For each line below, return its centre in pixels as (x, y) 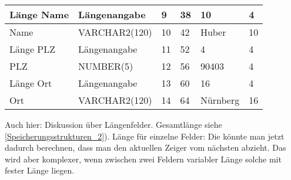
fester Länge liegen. (40, 170)
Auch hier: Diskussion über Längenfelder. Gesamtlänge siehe (113, 124)
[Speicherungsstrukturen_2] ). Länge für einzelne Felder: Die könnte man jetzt (145, 136)
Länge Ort (31, 83)
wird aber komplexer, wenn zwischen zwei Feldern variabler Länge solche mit (143, 159)
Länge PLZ (33, 49)
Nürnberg (220, 100)
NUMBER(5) (106, 66)
